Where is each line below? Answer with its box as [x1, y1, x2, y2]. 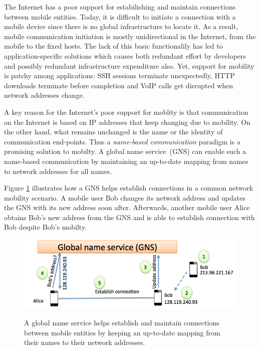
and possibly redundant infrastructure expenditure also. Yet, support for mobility [4, 60, 254, 71]
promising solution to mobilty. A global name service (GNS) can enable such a [4, 146, 246, 156]
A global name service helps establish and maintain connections [24, 317, 219, 328]
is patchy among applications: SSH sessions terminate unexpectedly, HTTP [4, 70, 235, 81]
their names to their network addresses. [24, 337, 145, 347]
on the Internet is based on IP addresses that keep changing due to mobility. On [4, 116, 250, 127]
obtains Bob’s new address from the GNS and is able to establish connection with [4, 212, 255, 222]
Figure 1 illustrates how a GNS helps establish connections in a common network [4, 183, 253, 193]
